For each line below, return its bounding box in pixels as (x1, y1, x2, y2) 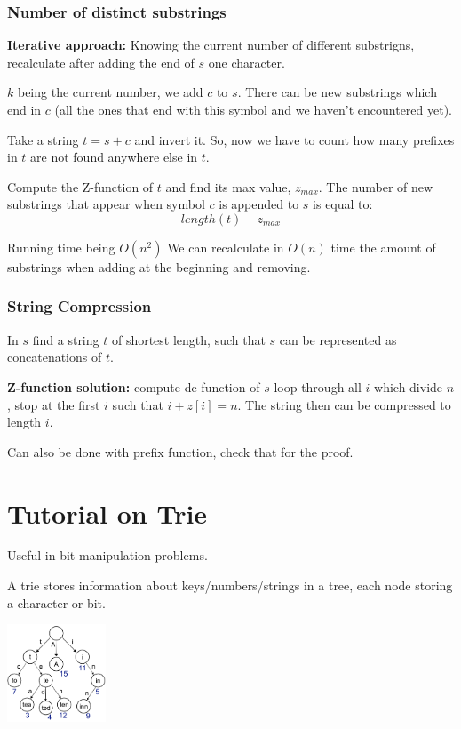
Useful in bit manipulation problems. (7, 546, 208, 565)
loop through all (274, 377, 362, 396)
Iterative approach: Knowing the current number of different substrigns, (7, 36, 415, 54)
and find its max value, (165, 177, 291, 196)
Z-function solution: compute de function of (7, 377, 260, 396)
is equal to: (313, 195, 373, 213)
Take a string (7, 130, 79, 148)
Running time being (7, 237, 115, 256)
